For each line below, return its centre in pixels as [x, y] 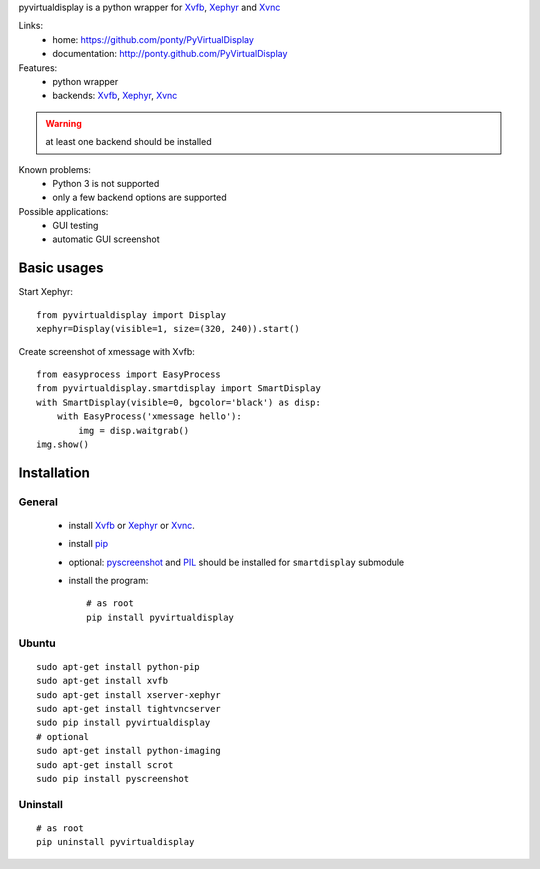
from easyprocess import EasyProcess [129, 374]
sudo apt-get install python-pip [118, 666]
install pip [88, 544]
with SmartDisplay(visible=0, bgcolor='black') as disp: [179, 402]
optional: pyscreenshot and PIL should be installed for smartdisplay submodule [236, 562]
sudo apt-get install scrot [105, 764]
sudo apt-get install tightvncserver [129, 708]
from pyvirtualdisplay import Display [131, 314]
